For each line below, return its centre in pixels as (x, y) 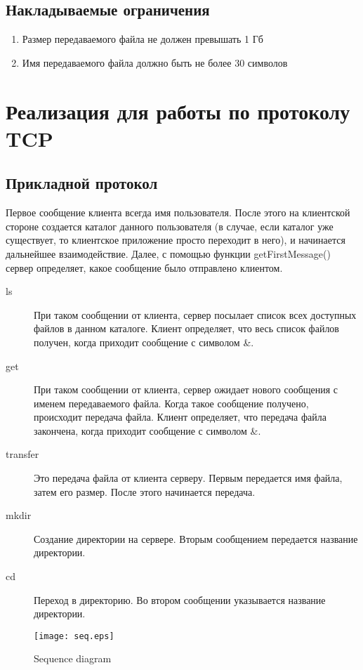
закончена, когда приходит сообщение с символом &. (147, 430)
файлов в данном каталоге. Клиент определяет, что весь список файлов (186, 328)
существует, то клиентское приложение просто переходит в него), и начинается (176, 240)
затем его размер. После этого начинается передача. (145, 491)
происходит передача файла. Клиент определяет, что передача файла (180, 417)
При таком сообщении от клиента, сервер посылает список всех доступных (195, 314)
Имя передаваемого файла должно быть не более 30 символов (155, 62)
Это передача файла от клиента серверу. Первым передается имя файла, (188, 478)
